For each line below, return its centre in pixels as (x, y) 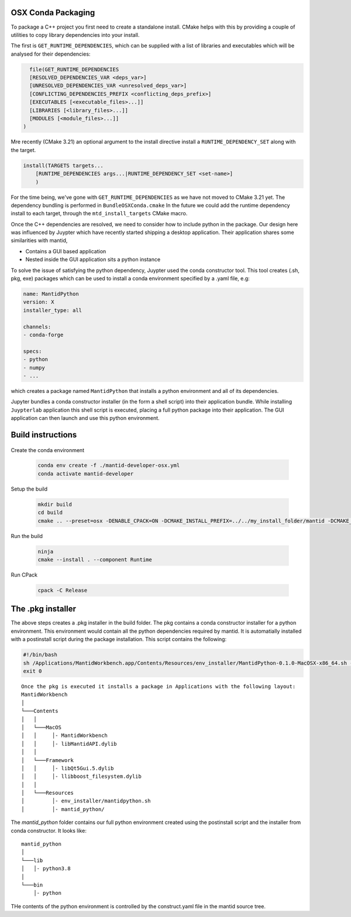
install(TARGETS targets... (63, 166)
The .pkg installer (43, 609)
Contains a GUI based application (66, 251)
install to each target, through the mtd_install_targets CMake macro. (99, 213)
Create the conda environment (48, 450)
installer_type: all (52, 310)
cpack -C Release (63, 590)
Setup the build (29, 489)
